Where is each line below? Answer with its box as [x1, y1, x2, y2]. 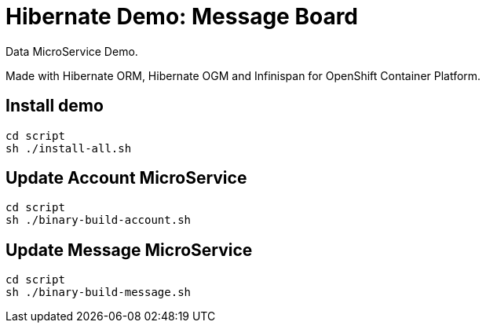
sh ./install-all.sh [5, 141, 132, 155]
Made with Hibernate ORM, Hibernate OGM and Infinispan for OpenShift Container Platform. [5, 68, 481, 82]
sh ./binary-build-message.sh [5, 286, 192, 299]
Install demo [5, 96, 104, 116]
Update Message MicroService [5, 239, 253, 260]
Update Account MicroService [5, 168, 247, 188]
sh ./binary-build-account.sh [5, 214, 192, 227]
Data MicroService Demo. [5, 44, 138, 58]
